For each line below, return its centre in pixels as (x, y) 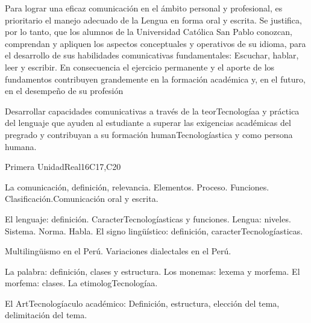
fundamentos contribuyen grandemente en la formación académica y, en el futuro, (155, 79)
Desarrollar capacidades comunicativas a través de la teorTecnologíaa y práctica (152, 111)
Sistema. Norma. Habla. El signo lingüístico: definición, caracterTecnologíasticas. (154, 230)
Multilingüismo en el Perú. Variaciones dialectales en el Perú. (118, 251)
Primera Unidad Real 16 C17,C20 (63, 167)
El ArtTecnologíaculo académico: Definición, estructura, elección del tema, (142, 303)
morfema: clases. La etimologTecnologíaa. (81, 283)
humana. (21, 146)
